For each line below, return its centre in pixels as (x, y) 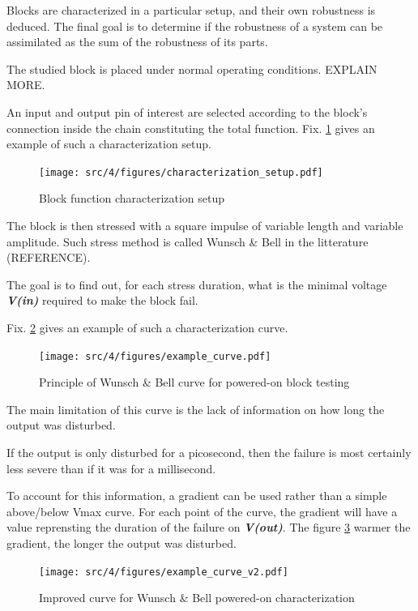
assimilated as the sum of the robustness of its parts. (137, 42)
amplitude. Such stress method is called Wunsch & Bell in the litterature (188, 241)
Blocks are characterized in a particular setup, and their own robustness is (191, 10)
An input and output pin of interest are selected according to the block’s (187, 111)
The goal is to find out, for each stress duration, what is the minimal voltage (197, 284)
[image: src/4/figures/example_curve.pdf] (155, 356)
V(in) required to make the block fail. (102, 300)
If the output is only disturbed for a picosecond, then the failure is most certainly (209, 452)
